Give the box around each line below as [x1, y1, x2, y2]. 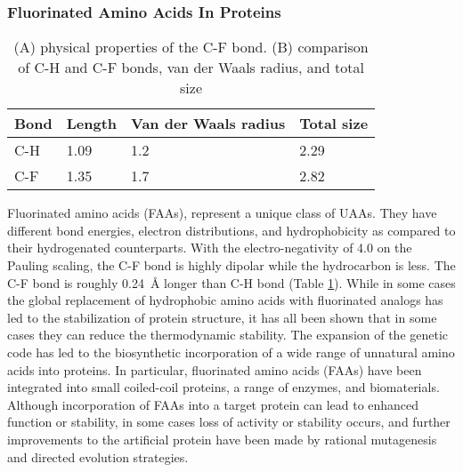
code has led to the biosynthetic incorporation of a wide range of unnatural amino [7, 342, 455, 361]
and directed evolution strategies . [7, 447, 189, 466]
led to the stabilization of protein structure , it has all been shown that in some [7, 308, 437, 326]
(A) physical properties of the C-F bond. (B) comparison [13, 36, 369, 58]
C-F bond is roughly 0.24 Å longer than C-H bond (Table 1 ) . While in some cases [7, 273, 456, 292]
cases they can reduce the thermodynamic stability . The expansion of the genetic [7, 325, 449, 344]
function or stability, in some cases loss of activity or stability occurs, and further [7, 412, 451, 431]
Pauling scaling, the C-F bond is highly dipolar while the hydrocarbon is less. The [7, 256, 456, 274]
